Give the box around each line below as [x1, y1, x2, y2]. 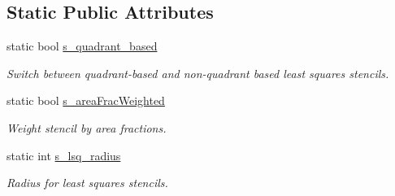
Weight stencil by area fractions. [7, 119, 167, 136]
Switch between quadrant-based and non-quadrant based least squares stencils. [7, 64, 389, 81]
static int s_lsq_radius [7, 146, 121, 163]
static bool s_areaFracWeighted [7, 92, 165, 109]
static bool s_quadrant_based [7, 37, 158, 54]
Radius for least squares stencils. [7, 174, 168, 191]
